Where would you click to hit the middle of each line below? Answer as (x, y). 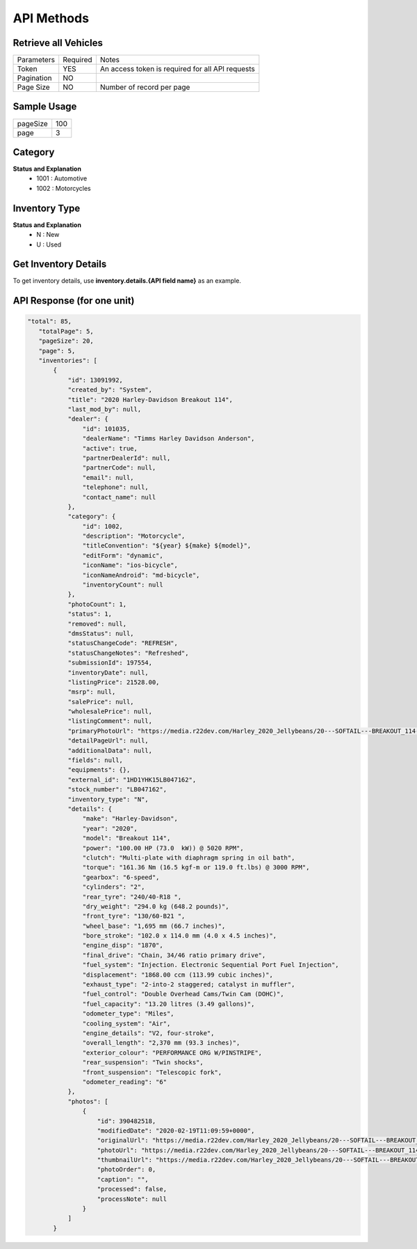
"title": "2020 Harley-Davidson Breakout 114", (150, 399)
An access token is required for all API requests (177, 69)
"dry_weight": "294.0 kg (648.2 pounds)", (156, 906)
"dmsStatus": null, (101, 633)
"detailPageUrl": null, (108, 741)
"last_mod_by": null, (105, 409)
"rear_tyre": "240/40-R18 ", (132, 897)
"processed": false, (132, 1189)
